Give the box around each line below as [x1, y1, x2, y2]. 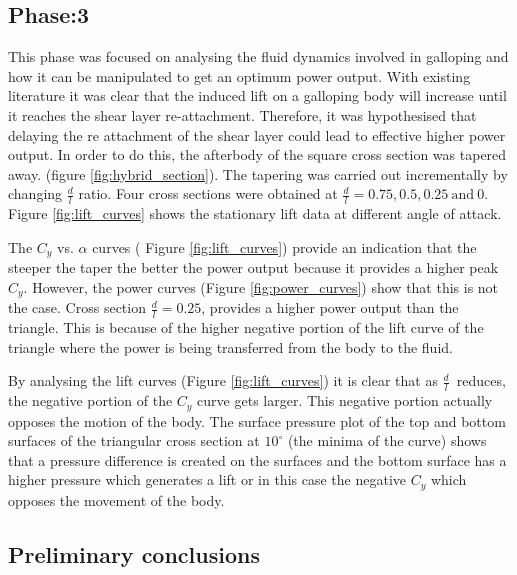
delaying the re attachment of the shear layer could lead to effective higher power [8, 124, 506, 145]
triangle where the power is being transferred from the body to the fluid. [8, 336, 453, 357]
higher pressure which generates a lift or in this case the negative [8, 469, 406, 490]
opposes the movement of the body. [8, 489, 225, 510]
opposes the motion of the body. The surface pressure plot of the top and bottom [8, 410, 506, 431]
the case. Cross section [8, 297, 146, 318]
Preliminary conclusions [8, 538, 260, 569]
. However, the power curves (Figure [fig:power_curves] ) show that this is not [23, 276, 499, 297]
